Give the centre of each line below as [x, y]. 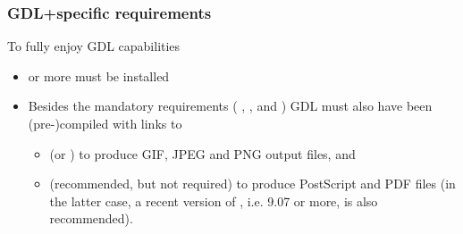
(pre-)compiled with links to [105, 123]
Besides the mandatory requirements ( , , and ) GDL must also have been [230, 106]
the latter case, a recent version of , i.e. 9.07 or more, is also [214, 201]
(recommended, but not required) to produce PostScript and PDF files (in [253, 184]
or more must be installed [99, 75]
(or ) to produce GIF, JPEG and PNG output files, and [202, 153]
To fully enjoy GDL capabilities [94, 46]
